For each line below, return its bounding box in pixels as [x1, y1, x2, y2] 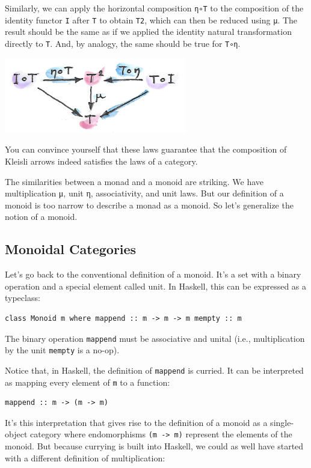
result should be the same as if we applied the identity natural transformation [5, 25, 292, 38]
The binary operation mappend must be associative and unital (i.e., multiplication [5, 332, 305, 344]
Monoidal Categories [5, 240, 137, 258]
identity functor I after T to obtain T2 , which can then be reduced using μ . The [5, 13, 298, 26]
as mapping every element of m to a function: [5, 375, 170, 388]
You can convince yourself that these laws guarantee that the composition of [5, 143, 287, 156]
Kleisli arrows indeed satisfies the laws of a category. [5, 155, 198, 168]
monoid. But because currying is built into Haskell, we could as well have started [5, 440, 304, 452]
